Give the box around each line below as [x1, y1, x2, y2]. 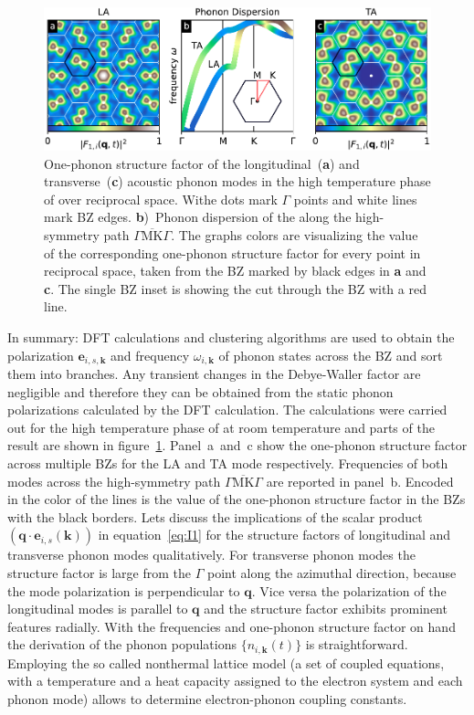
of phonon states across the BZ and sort [218, 345, 443, 364]
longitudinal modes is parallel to [7, 599, 188, 618]
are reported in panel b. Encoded [266, 471, 454, 490]
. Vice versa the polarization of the [251, 581, 447, 600]
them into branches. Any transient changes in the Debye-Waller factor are [7, 363, 421, 383]
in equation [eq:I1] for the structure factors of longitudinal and [98, 525, 451, 544]
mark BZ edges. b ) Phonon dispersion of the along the [44, 207, 352, 226]
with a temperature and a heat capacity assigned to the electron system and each [7, 671, 463, 690]
